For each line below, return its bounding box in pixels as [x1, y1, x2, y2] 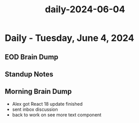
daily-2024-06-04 [45, 4, 125, 15]
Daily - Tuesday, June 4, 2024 [5, 32, 134, 44]
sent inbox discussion [12, 106, 58, 112]
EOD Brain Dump [5, 53, 59, 61]
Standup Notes [5, 70, 53, 79]
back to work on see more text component [12, 111, 102, 118]
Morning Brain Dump [5, 87, 72, 96]
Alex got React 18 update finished [12, 101, 83, 107]
